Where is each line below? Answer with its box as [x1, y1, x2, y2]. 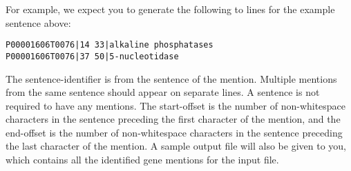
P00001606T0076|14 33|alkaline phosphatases [6, 40, 214, 50]
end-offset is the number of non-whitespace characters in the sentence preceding [6, 125, 343, 139]
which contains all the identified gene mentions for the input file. [6, 152, 279, 167]
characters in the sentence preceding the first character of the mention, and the [6, 112, 341, 126]
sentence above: [6, 15, 71, 30]
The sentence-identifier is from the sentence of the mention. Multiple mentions [6, 71, 337, 85]
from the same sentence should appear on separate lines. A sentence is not [6, 85, 320, 99]
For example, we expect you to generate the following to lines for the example [6, 2, 335, 16]
